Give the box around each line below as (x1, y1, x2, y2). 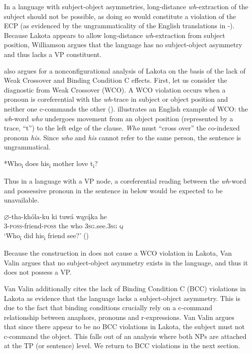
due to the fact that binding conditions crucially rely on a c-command (4, 302, 213, 313)
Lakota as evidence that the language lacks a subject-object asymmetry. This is (4, 293, 240, 303)
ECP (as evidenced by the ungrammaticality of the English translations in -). (4, 20, 234, 31)
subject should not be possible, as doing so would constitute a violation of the (4, 11, 236, 21)
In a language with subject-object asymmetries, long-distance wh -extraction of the (4, 1, 249, 11)
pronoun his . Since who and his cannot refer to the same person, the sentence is (4, 132, 241, 142)
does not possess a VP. (4, 267, 72, 277)
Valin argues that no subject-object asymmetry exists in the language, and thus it (4, 257, 248, 267)
